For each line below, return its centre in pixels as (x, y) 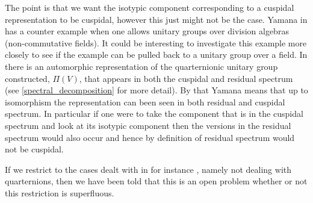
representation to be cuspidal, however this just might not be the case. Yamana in (156, 19)
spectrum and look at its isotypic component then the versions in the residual (148, 125)
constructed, (27, 78)
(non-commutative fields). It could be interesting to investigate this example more (156, 42)
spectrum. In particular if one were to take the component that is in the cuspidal (154, 114)
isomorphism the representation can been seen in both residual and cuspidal (145, 101)
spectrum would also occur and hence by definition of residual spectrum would (150, 137)
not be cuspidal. (34, 149)
